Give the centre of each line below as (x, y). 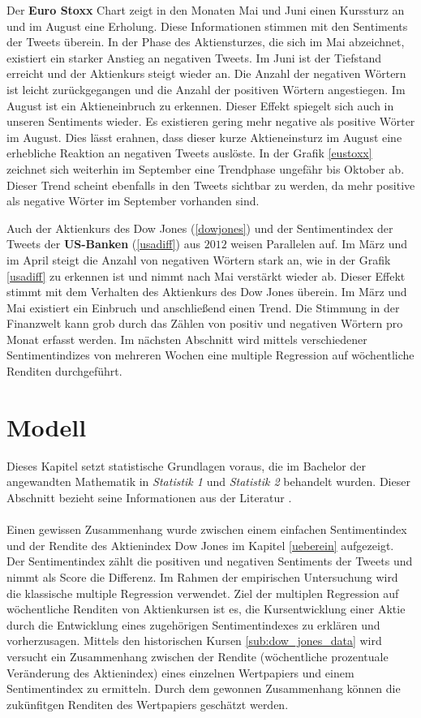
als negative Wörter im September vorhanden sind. (133, 201)
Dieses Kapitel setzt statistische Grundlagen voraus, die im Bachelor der (186, 465)
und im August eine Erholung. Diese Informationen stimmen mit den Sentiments (207, 26)
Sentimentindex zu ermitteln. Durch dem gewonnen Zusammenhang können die (204, 688)
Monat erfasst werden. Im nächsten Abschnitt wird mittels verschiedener (187, 339)
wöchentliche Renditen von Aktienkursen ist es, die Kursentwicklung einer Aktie (206, 609)
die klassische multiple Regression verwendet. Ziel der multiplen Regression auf (203, 593)
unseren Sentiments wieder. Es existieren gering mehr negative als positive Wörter (211, 121)
